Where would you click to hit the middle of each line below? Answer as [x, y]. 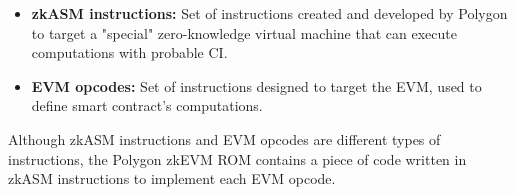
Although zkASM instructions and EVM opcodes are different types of [224, 138]
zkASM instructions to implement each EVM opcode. [172, 178]
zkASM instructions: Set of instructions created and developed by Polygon [269, 13]
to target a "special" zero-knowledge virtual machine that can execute [244, 32]
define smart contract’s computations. [147, 105]
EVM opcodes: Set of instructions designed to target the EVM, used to [256, 85]
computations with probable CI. [129, 52]
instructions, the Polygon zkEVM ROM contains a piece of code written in [237, 158]
